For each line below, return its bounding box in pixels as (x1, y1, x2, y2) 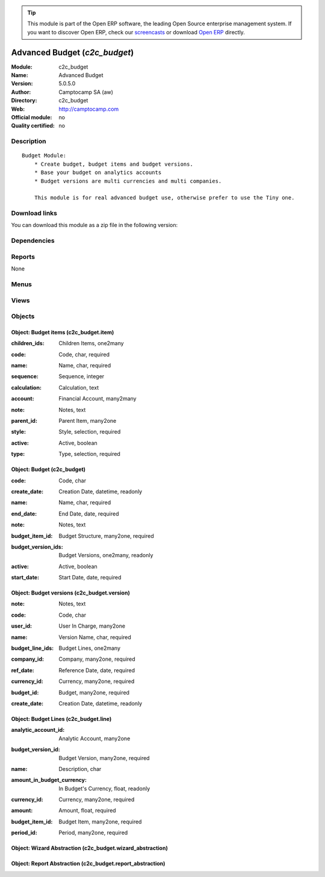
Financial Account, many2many (58, 395, 137, 402)
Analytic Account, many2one (58, 735, 131, 742)
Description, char (58, 765, 102, 772)
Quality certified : (11, 122, 55, 130)
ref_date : (11, 666, 34, 674)
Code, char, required (58, 351, 110, 358)
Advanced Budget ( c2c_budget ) (11, 47, 134, 57)
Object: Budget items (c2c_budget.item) (11, 328, 114, 336)
